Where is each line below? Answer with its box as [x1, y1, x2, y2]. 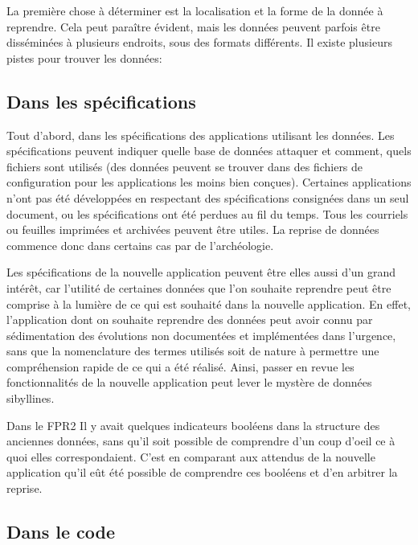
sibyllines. [6, 390, 55, 407]
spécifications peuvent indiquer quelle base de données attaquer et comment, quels [6, 142, 412, 159]
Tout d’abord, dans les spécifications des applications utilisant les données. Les [6, 126, 395, 143]
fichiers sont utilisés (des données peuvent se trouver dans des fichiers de [6, 158, 363, 174]
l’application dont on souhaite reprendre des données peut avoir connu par [6, 311, 373, 328]
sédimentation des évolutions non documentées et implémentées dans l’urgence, [6, 326, 396, 343]
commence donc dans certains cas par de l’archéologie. [6, 236, 274, 253]
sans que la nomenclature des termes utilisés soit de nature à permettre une [6, 342, 379, 359]
